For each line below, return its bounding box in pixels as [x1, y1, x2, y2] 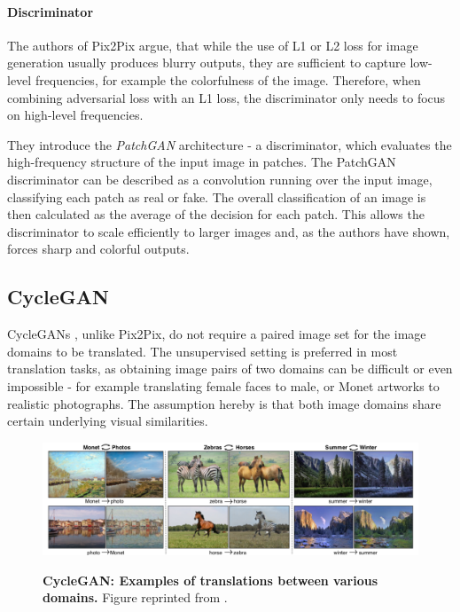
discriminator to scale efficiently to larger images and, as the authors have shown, [7, 222, 450, 240]
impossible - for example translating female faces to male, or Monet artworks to [7, 376, 440, 395]
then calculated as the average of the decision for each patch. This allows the [7, 205, 425, 224]
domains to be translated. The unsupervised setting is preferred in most [7, 341, 398, 360]
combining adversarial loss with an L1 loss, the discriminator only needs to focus [7, 88, 446, 106]
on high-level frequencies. [7, 106, 144, 124]
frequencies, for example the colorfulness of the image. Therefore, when [35, 70, 421, 89]
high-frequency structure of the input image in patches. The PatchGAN [7, 153, 396, 171]
